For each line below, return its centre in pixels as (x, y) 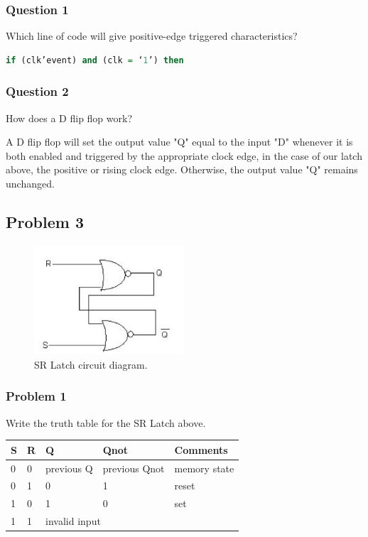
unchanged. (30, 183)
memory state (204, 468)
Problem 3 (45, 221)
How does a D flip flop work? (69, 118)
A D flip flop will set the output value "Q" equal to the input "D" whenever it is (179, 142)
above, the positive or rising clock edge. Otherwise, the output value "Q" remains (182, 169)
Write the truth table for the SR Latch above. (106, 422)
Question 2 (37, 91)
